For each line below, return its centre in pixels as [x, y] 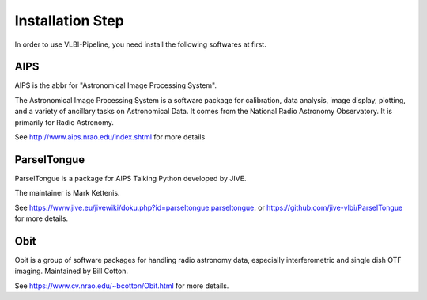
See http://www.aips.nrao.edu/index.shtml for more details [110, 137]
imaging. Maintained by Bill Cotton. [72, 271]
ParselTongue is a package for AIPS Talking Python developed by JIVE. [130, 178]
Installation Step [69, 21]
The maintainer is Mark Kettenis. [67, 193]
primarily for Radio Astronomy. [64, 122]
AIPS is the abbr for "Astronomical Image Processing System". [116, 85]
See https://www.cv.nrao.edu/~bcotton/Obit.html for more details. [122, 286]
